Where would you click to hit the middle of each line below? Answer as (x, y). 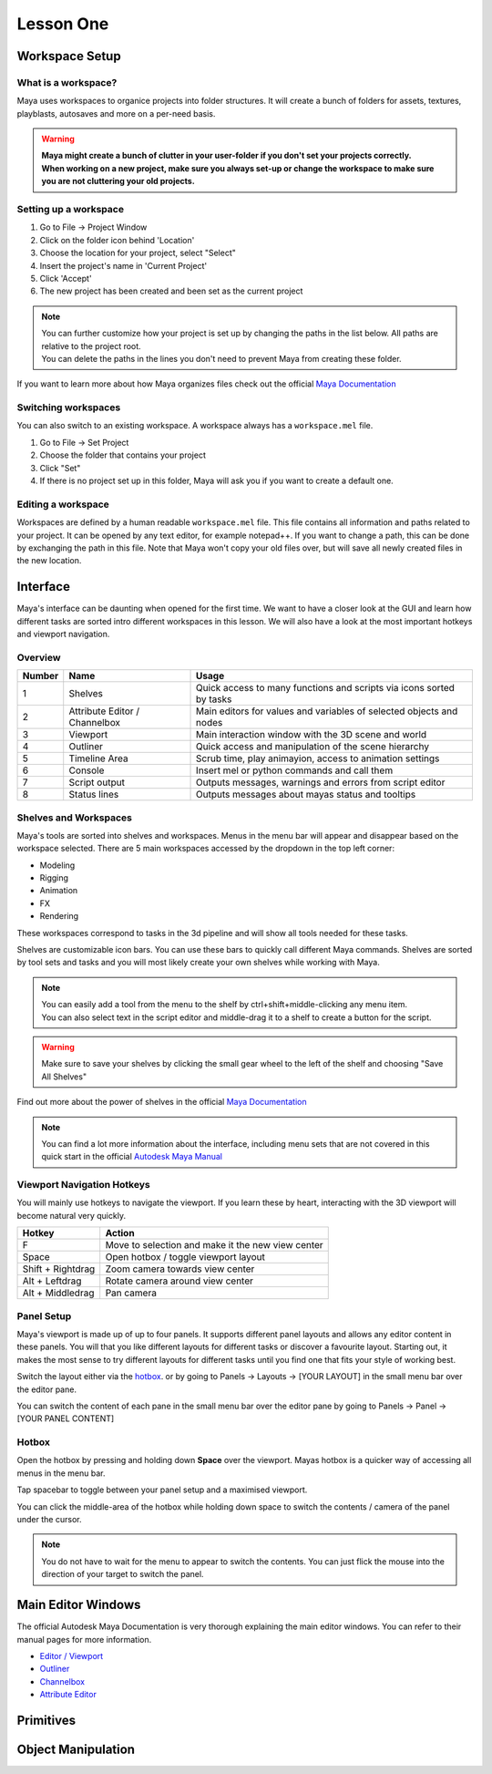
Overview (39, 657)
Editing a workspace (63, 504)
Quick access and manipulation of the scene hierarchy (313, 747)
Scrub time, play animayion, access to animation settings (318, 758)
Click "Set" (60, 468)
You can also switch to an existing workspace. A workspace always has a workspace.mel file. (195, 426)
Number (41, 676)
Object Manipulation (76, 1749)
